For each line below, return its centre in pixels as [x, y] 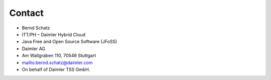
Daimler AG [34, 48]
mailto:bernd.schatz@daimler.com [57, 63]
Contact [26, 13]
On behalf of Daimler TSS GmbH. [56, 69]
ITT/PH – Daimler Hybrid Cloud [53, 34]
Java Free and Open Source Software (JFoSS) [70, 42]
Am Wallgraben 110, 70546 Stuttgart [59, 56]
